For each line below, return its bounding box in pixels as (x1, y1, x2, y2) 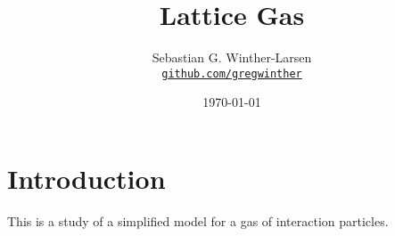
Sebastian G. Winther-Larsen (152, 48, 312, 67)
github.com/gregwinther (161, 67, 302, 80)
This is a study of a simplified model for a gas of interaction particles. (7, 211, 389, 230)
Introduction (7, 159, 166, 196)
